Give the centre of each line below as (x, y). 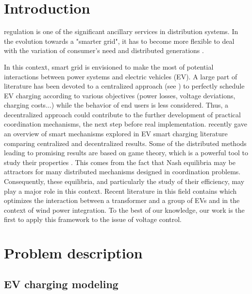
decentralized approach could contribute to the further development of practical (122, 114)
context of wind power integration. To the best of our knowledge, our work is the (124, 210)
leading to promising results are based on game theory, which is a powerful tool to (126, 153)
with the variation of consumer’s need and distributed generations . (104, 50)
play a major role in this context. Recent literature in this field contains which (120, 191)
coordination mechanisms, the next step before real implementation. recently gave (126, 124)
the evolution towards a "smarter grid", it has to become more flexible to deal (119, 41)
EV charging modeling (61, 284)
